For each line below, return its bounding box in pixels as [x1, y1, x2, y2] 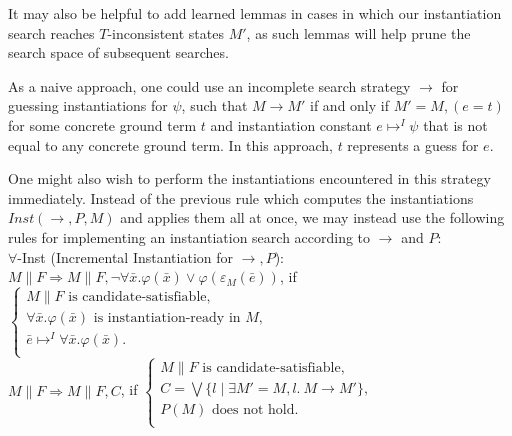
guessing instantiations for [8, 95, 168, 116]
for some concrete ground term [8, 114, 197, 135]
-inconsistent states [107, 22, 224, 43]
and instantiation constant [210, 114, 372, 135]
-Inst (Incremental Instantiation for [17, 246, 234, 267]
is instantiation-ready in [93, 311, 241, 326]
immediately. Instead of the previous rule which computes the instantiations [8, 187, 474, 208]
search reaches [8, 22, 95, 43]
